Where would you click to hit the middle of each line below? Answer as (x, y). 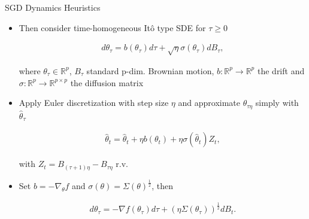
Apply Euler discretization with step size (94, 103)
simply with (277, 103)
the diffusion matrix (107, 82)
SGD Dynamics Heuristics (53, 7)
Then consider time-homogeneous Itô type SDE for (112, 27)
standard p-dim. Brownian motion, (150, 70)
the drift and (281, 70)
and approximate (209, 103)
